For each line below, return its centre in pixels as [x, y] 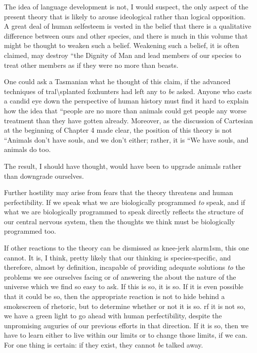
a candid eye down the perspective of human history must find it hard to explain [127, 101]
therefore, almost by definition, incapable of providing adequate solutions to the [125, 267]
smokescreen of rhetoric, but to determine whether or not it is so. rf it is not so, [125, 306]
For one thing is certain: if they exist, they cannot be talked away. [104, 345]
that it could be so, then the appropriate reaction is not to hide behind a [114, 296]
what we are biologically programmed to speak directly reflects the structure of [124, 212]
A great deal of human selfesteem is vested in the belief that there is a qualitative [128, 26]
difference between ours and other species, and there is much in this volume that [126, 35]
